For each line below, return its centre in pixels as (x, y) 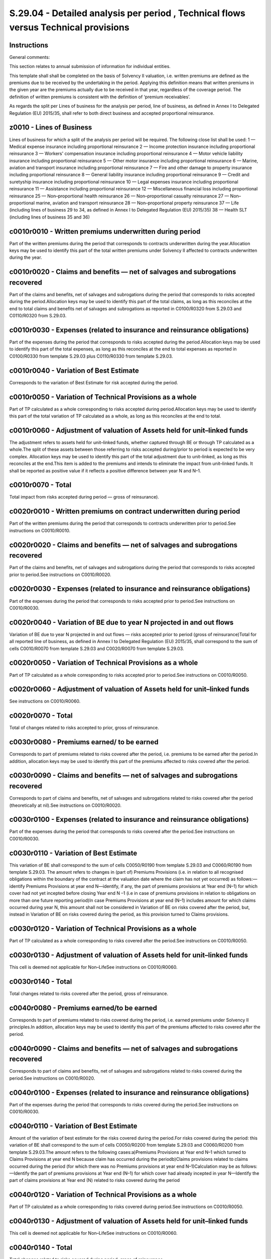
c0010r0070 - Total (40, 485)
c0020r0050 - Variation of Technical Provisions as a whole (104, 663)
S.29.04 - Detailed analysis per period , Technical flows (127, 13)
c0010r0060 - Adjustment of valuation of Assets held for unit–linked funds (129, 430)
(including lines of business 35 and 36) (49, 217)
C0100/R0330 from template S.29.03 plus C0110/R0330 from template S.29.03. (91, 356)
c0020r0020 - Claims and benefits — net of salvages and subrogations (123, 545)
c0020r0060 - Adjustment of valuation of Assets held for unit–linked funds (129, 689)
